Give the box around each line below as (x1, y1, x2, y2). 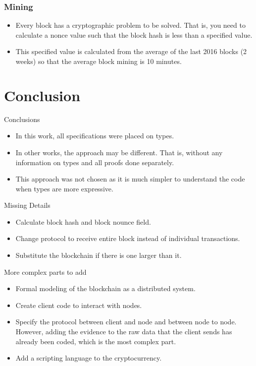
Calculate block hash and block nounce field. (15, 216, 151, 227)
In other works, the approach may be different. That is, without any (15, 147, 223, 157)
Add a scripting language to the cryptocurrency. (15, 353, 162, 363)
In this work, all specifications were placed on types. (15, 130, 174, 141)
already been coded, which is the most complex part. (15, 336, 176, 346)
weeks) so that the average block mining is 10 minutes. (15, 56, 182, 66)
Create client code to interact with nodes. (15, 300, 142, 310)
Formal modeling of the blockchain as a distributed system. (15, 283, 196, 294)
